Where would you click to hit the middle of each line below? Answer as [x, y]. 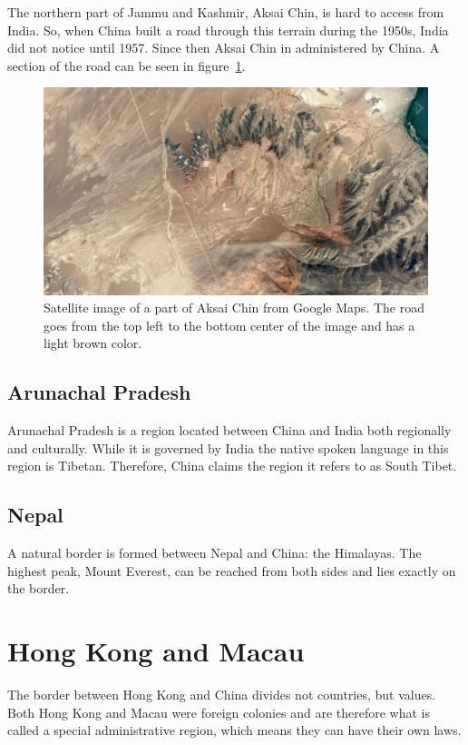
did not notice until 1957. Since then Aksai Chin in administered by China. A [224, 48]
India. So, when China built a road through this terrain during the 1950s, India [228, 30]
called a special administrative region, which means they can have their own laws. [234, 730]
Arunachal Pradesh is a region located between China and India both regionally [229, 430]
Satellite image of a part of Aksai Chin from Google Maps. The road [234, 308]
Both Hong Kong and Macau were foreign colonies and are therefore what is [219, 712]
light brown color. [93, 343]
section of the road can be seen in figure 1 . [127, 65]
